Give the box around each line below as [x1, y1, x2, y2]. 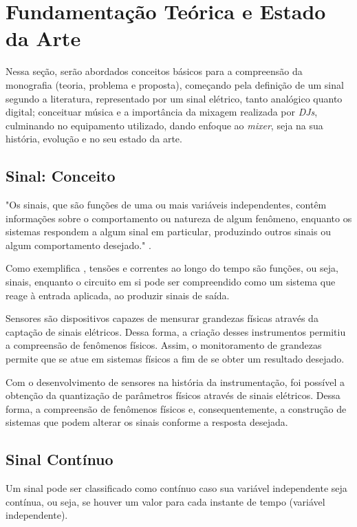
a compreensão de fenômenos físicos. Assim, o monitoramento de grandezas [6, 338, 322, 352]
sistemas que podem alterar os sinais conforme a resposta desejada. [6, 415, 288, 429]
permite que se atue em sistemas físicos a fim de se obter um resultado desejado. [6, 352, 345, 366]
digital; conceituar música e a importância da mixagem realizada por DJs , [6, 105, 318, 119]
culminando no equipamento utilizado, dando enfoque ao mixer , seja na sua [6, 118, 323, 132]
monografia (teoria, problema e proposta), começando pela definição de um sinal [6, 77, 344, 92]
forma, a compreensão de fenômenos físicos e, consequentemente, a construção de [6, 401, 347, 416]
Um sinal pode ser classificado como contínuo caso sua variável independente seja [6, 481, 347, 495]
